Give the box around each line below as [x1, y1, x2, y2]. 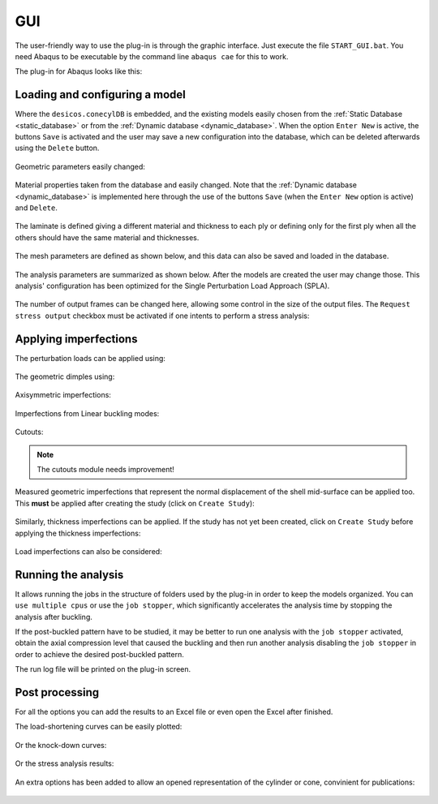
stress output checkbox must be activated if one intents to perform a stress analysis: [15, 311, 310, 320]
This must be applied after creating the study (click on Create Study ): [15, 498, 255, 508]
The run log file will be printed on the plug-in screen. [15, 664, 191, 674]
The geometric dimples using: [15, 372, 115, 381]
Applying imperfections [15, 332, 138, 346]
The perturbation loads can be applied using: [15, 353, 166, 363]
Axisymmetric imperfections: [15, 390, 111, 400]
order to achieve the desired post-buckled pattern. [15, 649, 184, 659]
